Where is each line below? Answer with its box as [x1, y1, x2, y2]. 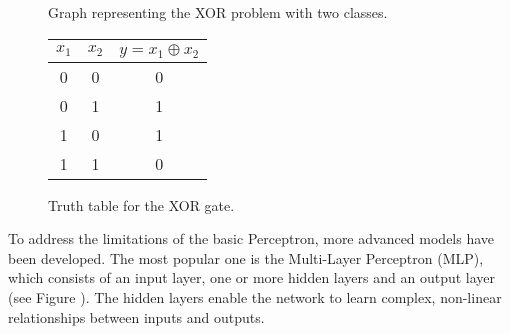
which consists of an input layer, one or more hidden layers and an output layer [8, 267, 496, 288]
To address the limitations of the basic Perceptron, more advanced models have [8, 228, 495, 249]
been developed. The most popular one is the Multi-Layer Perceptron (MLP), [8, 247, 484, 268]
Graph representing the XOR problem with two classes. [48, 2, 388, 22]
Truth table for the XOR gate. [48, 194, 235, 215]
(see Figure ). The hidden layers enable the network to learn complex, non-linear [8, 286, 502, 307]
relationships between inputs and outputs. [8, 306, 265, 327]
